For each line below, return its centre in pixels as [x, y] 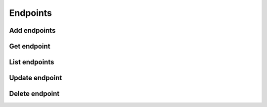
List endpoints [32, 62]
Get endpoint [30, 46]
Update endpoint [36, 78]
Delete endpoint [34, 94]
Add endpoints [32, 30]
